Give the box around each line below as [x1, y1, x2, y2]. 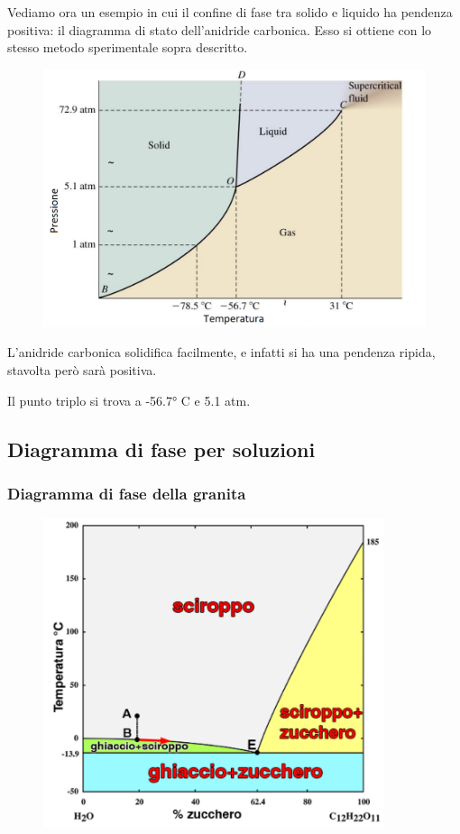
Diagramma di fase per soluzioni [7, 435, 316, 463]
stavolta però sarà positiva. [7, 361, 157, 380]
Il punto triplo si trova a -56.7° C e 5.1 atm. [7, 390, 251, 409]
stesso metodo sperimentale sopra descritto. [7, 38, 248, 57]
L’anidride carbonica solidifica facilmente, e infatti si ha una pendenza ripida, [7, 343, 436, 362]
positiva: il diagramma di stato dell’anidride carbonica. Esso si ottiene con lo [7, 20, 432, 39]
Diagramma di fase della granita [7, 481, 246, 504]
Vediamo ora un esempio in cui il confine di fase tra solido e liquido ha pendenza [7, 3, 453, 21]
